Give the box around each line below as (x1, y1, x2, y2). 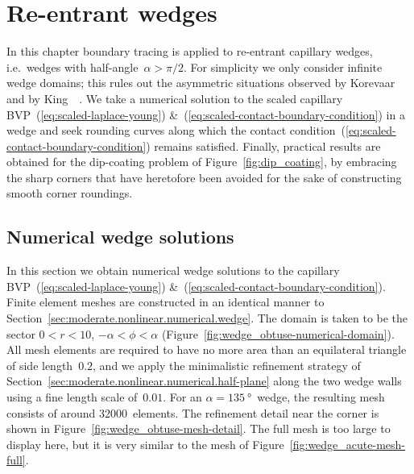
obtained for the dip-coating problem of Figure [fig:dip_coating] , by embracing (6, 153, 397, 170)
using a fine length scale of (6, 389, 138, 405)
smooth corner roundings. (6, 185, 133, 202)
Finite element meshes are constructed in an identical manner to (6, 293, 325, 310)
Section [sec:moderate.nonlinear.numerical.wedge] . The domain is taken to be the (6, 310, 408, 326)
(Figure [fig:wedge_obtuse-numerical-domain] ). (161, 325, 395, 342)
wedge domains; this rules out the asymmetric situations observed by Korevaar (6, 74, 395, 91)
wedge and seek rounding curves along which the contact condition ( (6, 122, 346, 139)
